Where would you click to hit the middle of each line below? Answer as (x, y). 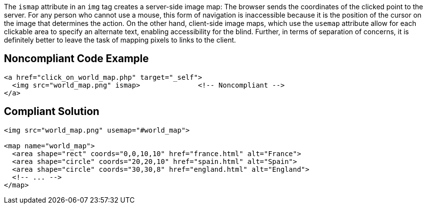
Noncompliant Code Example (76, 59)
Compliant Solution (52, 112)
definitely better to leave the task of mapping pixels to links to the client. (120, 40)
